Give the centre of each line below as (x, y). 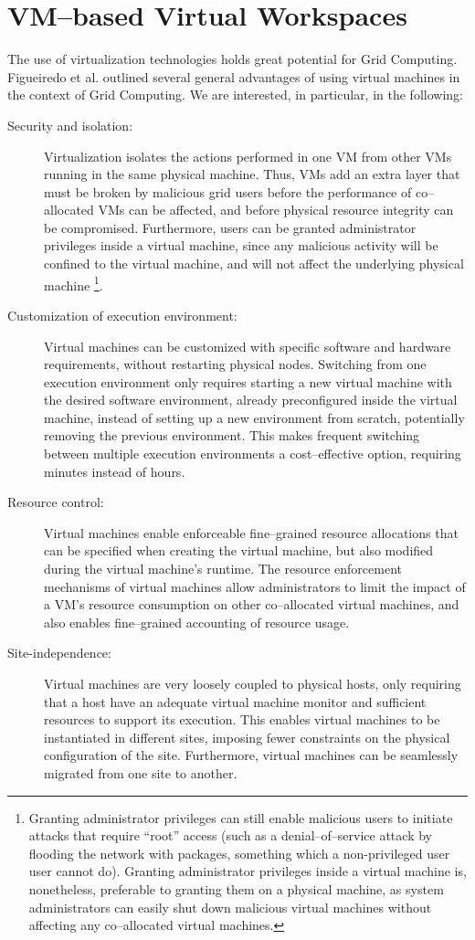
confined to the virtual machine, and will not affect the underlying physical (254, 264)
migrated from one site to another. (141, 772)
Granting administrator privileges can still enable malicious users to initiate (241, 817)
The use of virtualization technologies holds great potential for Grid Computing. (232, 59)
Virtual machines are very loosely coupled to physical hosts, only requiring (253, 683)
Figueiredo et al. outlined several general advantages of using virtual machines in (234, 76)
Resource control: (56, 502)
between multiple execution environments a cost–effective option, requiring (253, 454)
